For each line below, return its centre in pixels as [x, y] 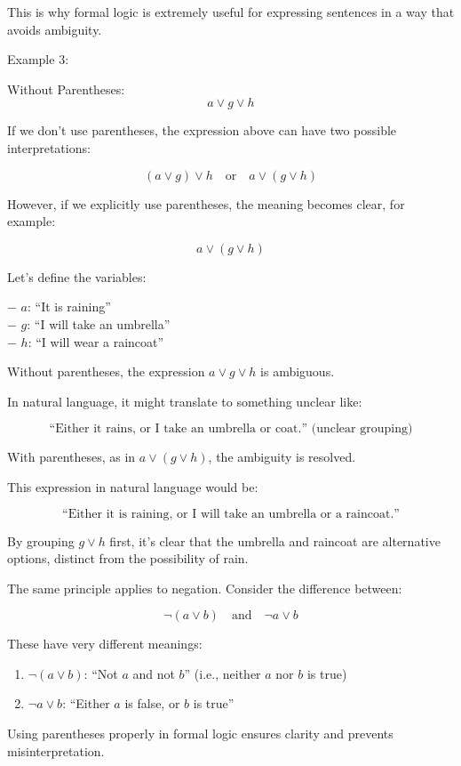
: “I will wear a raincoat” [96, 341]
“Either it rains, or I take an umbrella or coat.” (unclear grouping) [231, 429]
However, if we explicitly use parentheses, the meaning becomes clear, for [206, 203]
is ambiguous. [298, 371]
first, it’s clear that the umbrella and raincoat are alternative [275, 540]
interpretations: [49, 147]
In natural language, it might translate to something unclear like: [185, 401]
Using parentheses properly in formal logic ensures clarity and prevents [200, 734]
